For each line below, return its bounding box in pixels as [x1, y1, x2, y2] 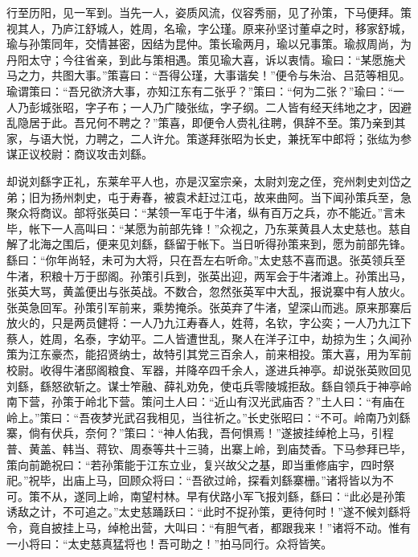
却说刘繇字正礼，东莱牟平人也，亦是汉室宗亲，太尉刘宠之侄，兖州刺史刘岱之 [6, 172, 412, 189]
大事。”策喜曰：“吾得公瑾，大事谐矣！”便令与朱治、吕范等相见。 [73, 67, 411, 84]
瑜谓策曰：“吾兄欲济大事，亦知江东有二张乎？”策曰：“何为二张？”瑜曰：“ [6, 82, 394, 99]
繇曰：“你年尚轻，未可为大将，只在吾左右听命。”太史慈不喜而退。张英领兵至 [6, 251, 406, 268]
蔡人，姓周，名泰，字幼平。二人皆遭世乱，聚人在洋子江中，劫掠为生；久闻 [6, 330, 400, 346]
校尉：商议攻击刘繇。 [39, 145, 153, 162]
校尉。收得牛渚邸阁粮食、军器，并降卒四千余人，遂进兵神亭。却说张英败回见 [6, 362, 412, 379]
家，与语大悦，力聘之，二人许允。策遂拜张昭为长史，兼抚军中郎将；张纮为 [6, 129, 400, 146]
